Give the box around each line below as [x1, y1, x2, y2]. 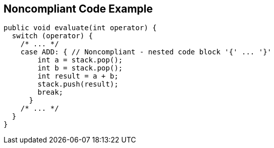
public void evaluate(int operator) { [4, 24, 157, 32]
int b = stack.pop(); [37, 64, 123, 72]
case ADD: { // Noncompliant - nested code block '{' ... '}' [20, 48, 272, 56]
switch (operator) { [12, 32, 93, 40]
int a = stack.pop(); [37, 56, 123, 64]
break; [37, 88, 64, 97]
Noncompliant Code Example [4, 3, 153, 15]
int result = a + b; [37, 72, 119, 81]
